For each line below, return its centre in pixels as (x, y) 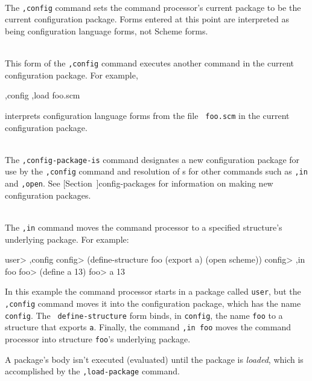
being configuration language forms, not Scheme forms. (107, 30)
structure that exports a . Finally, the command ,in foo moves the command (148, 327)
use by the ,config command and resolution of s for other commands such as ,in (156, 171)
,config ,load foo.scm (43, 95)
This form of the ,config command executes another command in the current (149, 63)
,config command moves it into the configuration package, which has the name (153, 303)
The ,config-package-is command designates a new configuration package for (152, 159)
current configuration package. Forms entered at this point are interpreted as (147, 19)
